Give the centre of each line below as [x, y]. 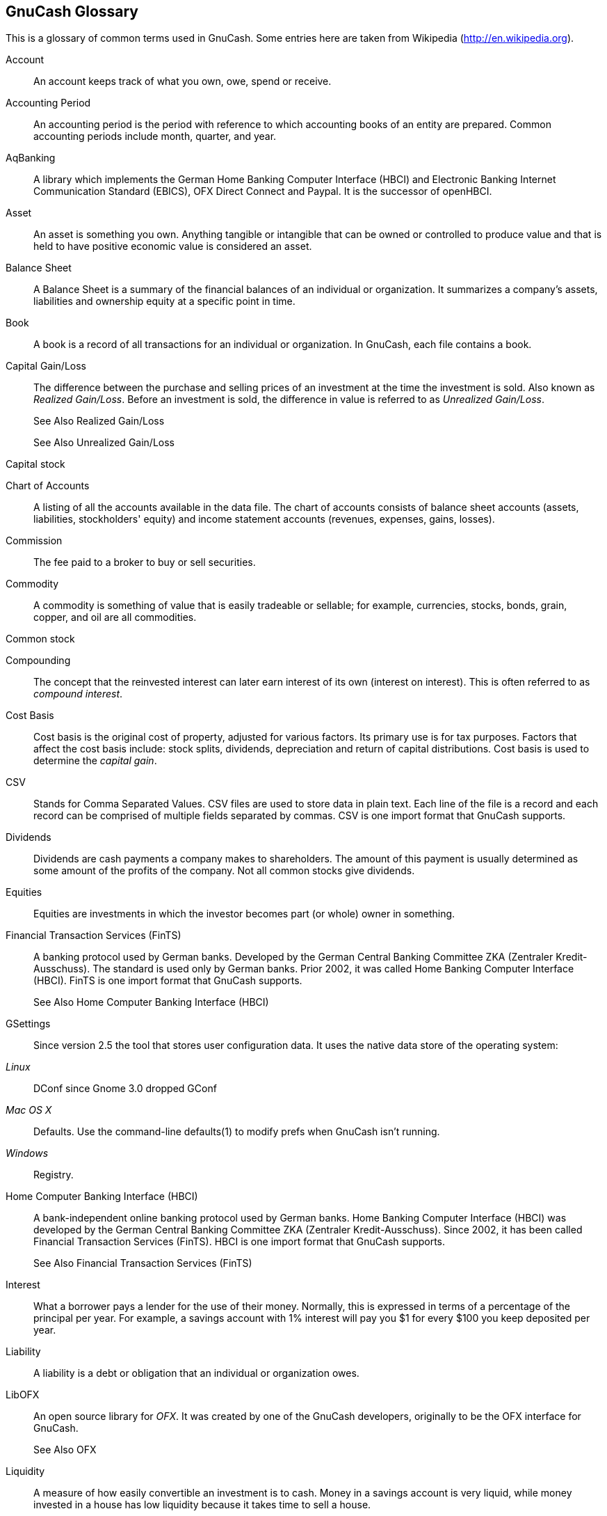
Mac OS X [29, 1110]
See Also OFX [65, 1450]
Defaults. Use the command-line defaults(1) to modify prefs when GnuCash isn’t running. [237, 1132]
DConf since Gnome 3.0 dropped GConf [125, 1089]
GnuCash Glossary [72, 11]
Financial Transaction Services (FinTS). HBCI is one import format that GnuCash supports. [240, 1242]
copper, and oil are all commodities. [115, 617]
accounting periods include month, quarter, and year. [155, 136]
